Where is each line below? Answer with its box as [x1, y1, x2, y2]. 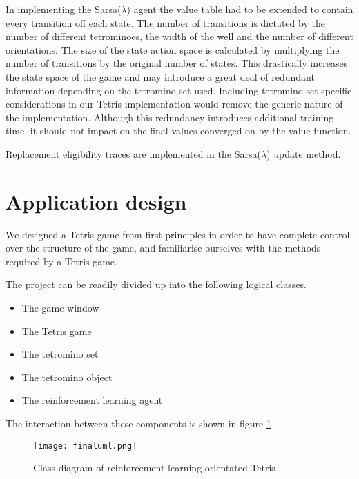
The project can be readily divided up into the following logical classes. [6, 277, 307, 292]
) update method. [266, 146, 341, 161]
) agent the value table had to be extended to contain [126, 2, 353, 16]
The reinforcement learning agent [21, 393, 163, 407]
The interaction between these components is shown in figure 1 [6, 416, 271, 430]
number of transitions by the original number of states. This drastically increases [6, 56, 348, 70]
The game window [21, 300, 99, 315]
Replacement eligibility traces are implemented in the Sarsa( [6, 146, 261, 161]
